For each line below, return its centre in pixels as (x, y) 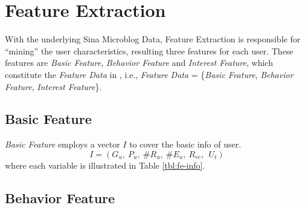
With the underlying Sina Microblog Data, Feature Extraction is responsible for (153, 39)
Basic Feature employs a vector (63, 144)
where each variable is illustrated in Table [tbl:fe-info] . (105, 165)
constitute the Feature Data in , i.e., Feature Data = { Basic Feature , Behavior (149, 74)
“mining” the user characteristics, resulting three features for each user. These (149, 50)
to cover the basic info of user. (185, 144)
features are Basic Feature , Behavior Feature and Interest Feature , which (139, 63)
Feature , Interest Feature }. (53, 86)
